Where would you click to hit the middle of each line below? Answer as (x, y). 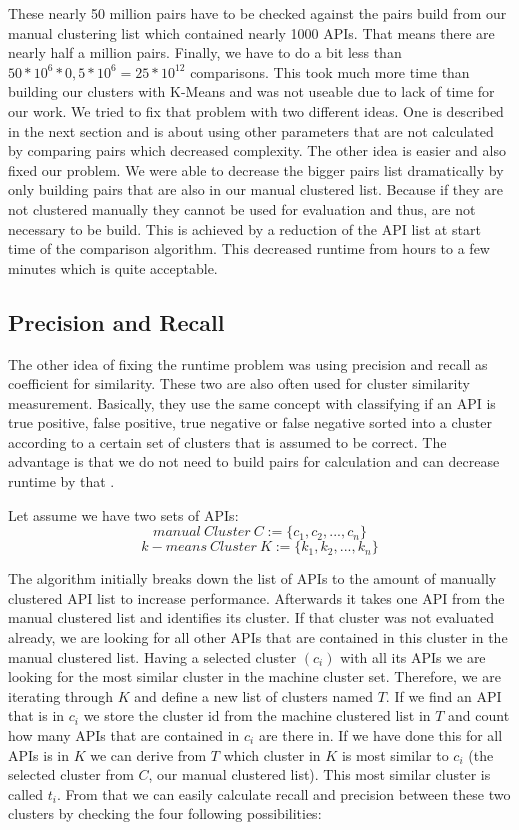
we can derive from (148, 754)
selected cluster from (71, 774)
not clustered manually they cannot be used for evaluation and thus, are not (242, 208)
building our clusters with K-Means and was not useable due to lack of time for (251, 91)
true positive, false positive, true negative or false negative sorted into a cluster (250, 422)
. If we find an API (443, 695)
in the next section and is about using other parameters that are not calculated (251, 130)
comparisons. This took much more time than (330, 71)
